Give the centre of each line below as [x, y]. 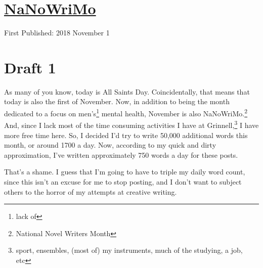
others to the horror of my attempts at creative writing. [91, 191]
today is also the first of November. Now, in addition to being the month [117, 101]
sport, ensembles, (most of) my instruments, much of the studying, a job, [129, 250]
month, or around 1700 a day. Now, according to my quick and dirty [110, 145]
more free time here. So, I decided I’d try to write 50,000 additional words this [126, 135]
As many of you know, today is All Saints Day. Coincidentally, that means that [127, 91]
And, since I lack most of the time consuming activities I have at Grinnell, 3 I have [131, 124]
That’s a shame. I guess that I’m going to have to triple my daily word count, [125, 172]
